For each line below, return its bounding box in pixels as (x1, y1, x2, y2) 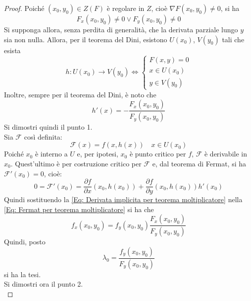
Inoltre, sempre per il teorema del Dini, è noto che (4, 89, 156, 99)
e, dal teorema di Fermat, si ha (152, 158, 246, 169)
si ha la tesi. (4, 269, 41, 279)
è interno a (35, 149, 68, 159)
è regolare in (106, 3, 145, 13)
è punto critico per (129, 149, 186, 159)
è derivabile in (204, 149, 247, 159)
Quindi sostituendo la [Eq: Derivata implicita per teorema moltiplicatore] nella (4, 194, 243, 205)
